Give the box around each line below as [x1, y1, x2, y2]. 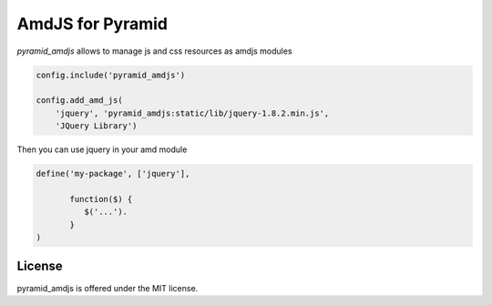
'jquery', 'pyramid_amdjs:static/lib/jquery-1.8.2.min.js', [55, 107, 330, 118]
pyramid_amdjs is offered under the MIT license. [16, 282, 199, 293]
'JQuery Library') [55, 121, 138, 131]
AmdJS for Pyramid [16, 14, 169, 34]
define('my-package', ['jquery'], [36, 168, 190, 179]
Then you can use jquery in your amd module [16, 144, 188, 155]
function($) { [69, 194, 133, 204]
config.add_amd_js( [36, 96, 123, 106]
